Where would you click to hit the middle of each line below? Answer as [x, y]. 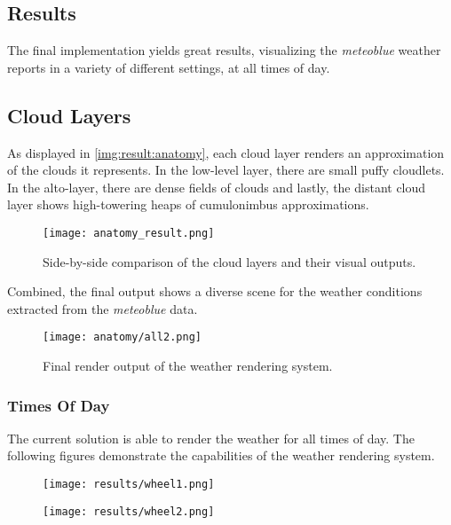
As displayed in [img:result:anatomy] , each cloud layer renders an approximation [226, 152]
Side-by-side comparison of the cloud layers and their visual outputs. [229, 261]
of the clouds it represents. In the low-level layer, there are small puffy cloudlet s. [226, 170]
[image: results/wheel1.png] [129, 485]
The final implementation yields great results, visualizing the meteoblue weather [224, 50]
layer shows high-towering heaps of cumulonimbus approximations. [188, 204]
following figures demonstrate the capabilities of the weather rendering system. [221, 455]
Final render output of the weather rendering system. [188, 366]
